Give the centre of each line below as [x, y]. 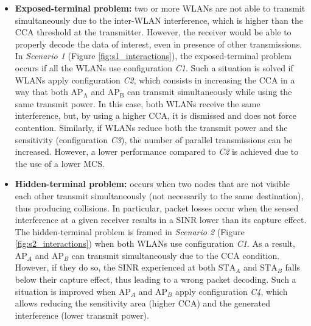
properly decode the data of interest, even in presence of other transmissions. [159, 44]
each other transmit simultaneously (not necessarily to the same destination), [159, 195]
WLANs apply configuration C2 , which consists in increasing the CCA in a [155, 80]
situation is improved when [65, 291]
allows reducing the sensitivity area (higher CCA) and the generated [143, 303]
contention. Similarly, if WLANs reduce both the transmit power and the [151, 127]
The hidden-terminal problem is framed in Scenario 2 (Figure [130, 231]
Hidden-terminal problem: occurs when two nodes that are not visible [152, 184]
